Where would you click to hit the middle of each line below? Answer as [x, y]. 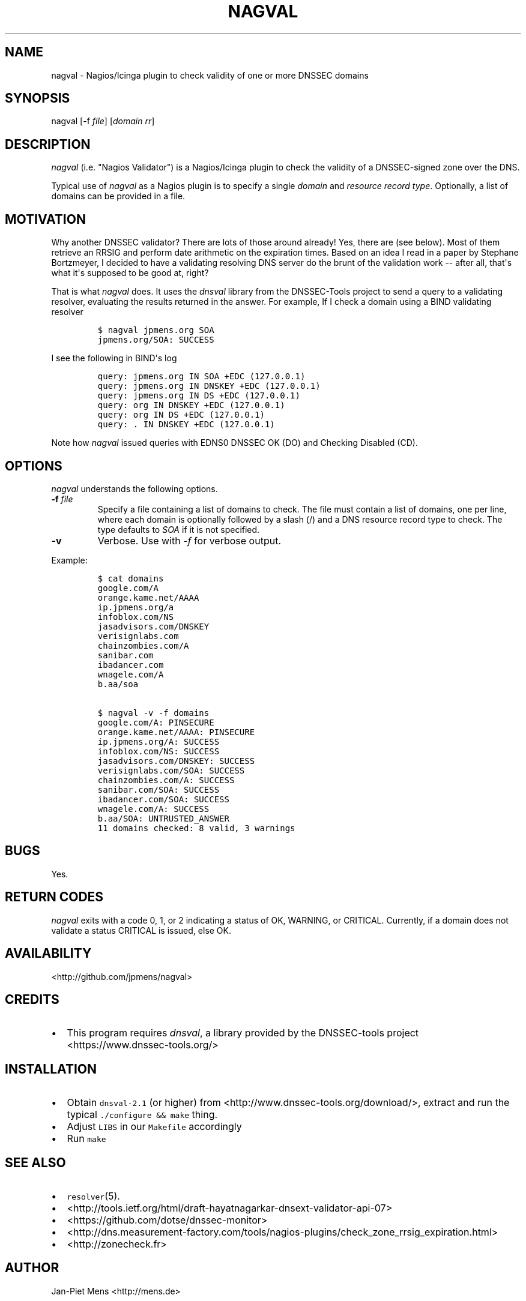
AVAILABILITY [48, 954]
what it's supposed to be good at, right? [130, 273]
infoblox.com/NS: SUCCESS [159, 751]
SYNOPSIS [38, 98]
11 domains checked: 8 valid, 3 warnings [196, 828]
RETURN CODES [54, 897]
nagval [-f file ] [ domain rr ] [103, 121]
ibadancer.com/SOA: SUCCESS [163, 799]
